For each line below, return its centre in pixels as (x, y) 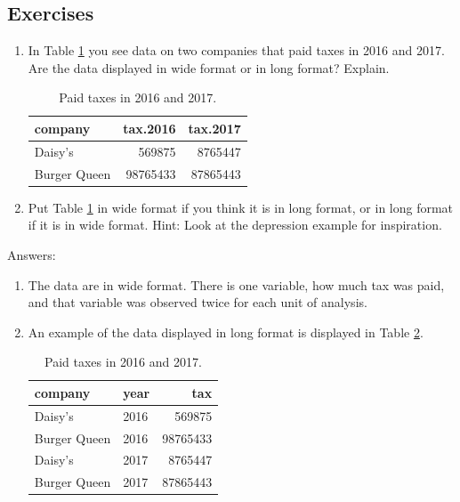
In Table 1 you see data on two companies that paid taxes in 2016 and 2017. (236, 50)
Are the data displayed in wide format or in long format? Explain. (209, 67)
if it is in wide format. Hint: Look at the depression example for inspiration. (235, 225)
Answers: (32, 254)
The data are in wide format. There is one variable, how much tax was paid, (236, 284)
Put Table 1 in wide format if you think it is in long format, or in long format (241, 207)
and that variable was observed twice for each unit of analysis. (198, 302)
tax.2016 (149, 128)
